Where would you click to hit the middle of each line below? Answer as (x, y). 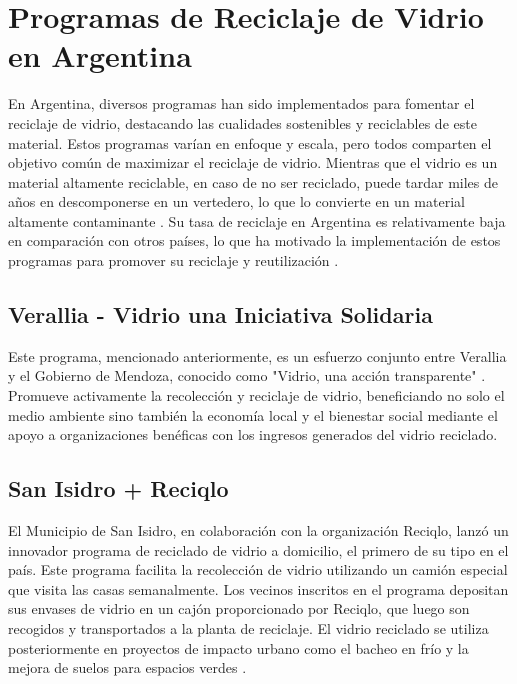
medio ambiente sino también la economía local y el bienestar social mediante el (253, 414)
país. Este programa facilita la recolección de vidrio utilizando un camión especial (258, 569)
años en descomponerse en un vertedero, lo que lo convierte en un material (236, 201)
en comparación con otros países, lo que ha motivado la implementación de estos (254, 240)
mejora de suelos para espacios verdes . (127, 667)
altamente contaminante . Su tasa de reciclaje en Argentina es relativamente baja (257, 220)
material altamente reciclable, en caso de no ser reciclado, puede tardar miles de (253, 181)
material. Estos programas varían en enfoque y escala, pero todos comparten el (250, 142)
